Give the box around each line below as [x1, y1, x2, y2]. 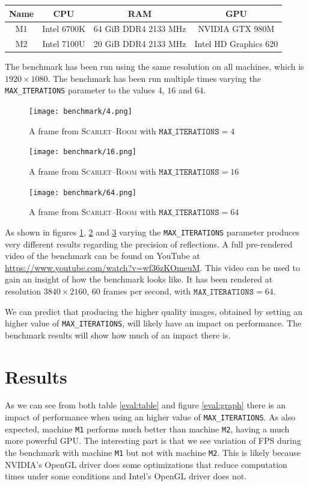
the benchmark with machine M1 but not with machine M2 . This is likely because [5, 446, 301, 458]
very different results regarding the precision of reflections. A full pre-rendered [5, 237, 293, 250]
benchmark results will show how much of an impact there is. [5, 328, 231, 341]
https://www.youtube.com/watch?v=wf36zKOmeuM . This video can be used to [5, 261, 301, 273]
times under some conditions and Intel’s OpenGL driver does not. [5, 470, 247, 482]
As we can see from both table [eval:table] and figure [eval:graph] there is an [5, 399, 286, 411]
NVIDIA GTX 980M [198, 22, 275, 35]
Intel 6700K [42, 22, 85, 35]
